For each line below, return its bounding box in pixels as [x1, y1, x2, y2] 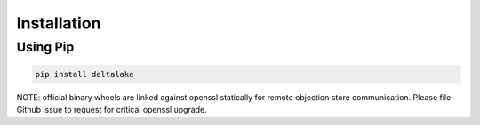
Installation [16, 13, 101, 33]
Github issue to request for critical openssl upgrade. [16, 105, 208, 115]
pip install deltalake [35, 69, 134, 79]
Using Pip [16, 39, 75, 55]
